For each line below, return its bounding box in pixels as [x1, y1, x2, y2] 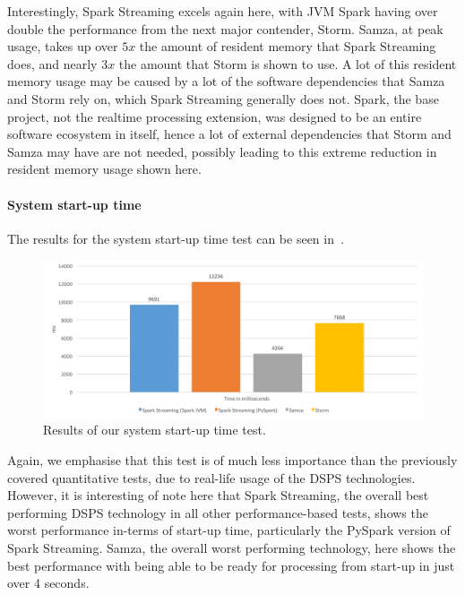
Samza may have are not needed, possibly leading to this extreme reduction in [7, 142, 437, 160]
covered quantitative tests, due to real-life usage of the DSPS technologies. [7, 468, 416, 487]
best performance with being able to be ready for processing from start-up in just [7, 556, 455, 574]
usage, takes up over [7, 37, 118, 56]
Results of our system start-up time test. [43, 420, 266, 439]
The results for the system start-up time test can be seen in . [7, 229, 344, 247]
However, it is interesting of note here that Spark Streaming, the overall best [7, 486, 429, 504]
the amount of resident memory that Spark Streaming [139, 37, 436, 56]
